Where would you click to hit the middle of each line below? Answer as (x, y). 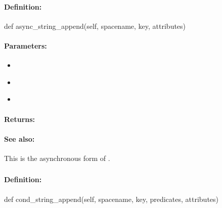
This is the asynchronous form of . (57, 158)
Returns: (20, 119)
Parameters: (26, 45)
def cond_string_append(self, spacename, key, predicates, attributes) (112, 199)
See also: (19, 138)
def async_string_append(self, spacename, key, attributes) (95, 26)
